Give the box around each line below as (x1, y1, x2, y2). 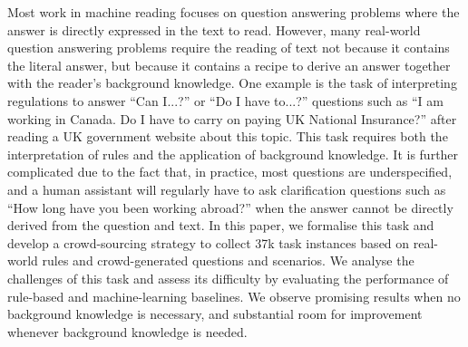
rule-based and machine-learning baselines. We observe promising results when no (7, 286, 461, 305)
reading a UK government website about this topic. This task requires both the (7, 127, 448, 146)
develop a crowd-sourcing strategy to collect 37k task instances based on (7, 233, 410, 252)
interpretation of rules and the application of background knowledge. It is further (7, 144, 459, 163)
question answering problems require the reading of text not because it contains (7, 38, 450, 57)
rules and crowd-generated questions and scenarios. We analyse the (42, 251, 414, 270)
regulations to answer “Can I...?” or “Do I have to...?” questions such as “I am (7, 91, 444, 110)
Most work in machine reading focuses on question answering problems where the (7, 3, 460, 21)
